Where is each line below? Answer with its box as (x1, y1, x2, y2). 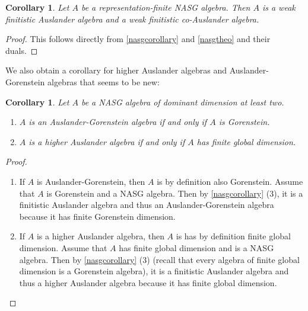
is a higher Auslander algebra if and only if (28, 135, 185, 148)
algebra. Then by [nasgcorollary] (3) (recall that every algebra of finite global (19, 253, 300, 265)
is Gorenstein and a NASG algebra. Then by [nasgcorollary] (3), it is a (46, 187, 303, 199)
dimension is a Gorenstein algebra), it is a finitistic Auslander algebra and (19, 265, 289, 277)
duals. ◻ (5, 44, 38, 56)
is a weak (262, 1, 296, 13)
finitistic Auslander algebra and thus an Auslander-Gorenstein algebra (19, 198, 274, 211)
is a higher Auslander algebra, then (36, 230, 164, 242)
